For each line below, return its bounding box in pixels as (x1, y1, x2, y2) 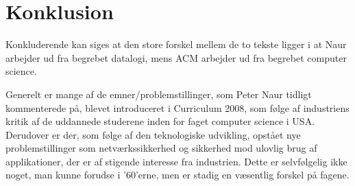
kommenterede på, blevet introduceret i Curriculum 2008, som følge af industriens (5, 100, 350, 115)
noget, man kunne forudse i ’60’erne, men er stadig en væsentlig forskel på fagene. (5, 167, 350, 182)
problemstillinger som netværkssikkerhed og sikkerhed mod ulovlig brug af (5, 141, 317, 155)
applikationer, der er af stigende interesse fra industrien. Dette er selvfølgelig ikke (5, 154, 347, 168)
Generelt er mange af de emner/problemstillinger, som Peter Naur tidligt (5, 86, 312, 101)
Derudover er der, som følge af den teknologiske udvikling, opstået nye (5, 127, 301, 141)
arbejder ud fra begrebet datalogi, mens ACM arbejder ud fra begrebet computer (5, 50, 347, 65)
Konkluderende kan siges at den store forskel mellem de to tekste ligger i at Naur (5, 37, 347, 51)
